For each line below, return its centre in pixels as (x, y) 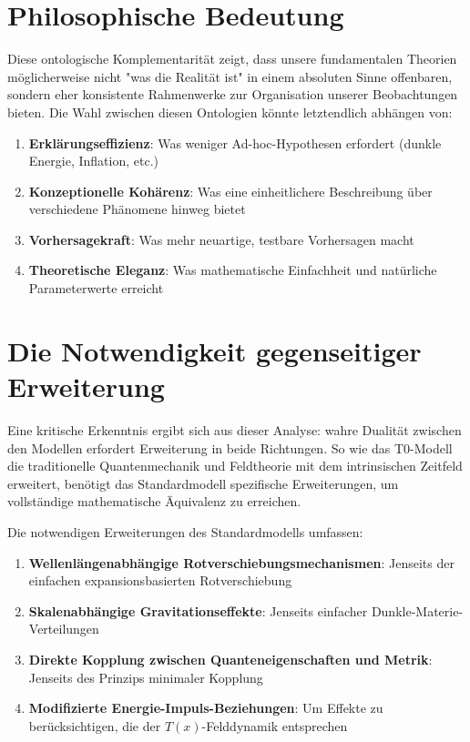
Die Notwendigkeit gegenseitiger (215, 350)
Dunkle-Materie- (417, 610)
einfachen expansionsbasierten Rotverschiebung (160, 580)
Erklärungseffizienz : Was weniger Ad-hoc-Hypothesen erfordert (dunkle (235, 142)
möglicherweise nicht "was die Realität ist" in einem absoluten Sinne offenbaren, (230, 76)
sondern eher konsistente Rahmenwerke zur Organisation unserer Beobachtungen (233, 94)
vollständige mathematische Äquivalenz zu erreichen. (154, 501)
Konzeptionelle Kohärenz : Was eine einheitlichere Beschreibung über (230, 191)
